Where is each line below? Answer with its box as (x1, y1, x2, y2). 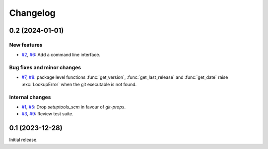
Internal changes (9, 94, 51, 100)
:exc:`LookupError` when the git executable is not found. (21, 81, 137, 87)
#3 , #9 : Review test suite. (21, 111, 74, 117)
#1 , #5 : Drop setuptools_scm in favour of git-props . (21, 104, 126, 110)
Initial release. (9, 137, 38, 143)
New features (9, 41, 43, 48)
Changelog (9, 7, 56, 18)
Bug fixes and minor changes (9, 64, 81, 71)
